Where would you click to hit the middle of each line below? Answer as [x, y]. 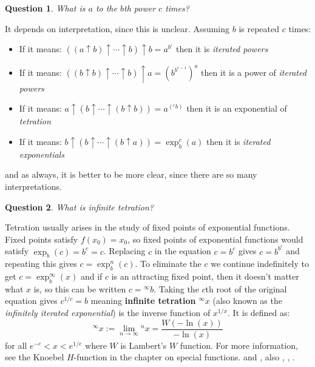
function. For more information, [239, 345]
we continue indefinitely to [260, 264]
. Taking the [176, 288]
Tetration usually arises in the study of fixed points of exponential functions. [147, 227]
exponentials [42, 154]
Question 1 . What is [45, 8]
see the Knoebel [35, 357]
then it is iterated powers [222, 49]
